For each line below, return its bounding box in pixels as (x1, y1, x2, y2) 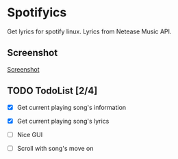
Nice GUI (16, 130, 43, 139)
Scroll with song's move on (16, 144, 94, 152)
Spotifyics (7, 5, 67, 20)
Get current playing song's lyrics (16, 117, 110, 125)
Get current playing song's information (16, 103, 127, 111)
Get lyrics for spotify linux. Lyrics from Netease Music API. (7, 27, 172, 35)
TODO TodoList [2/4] (7, 85, 98, 97)
